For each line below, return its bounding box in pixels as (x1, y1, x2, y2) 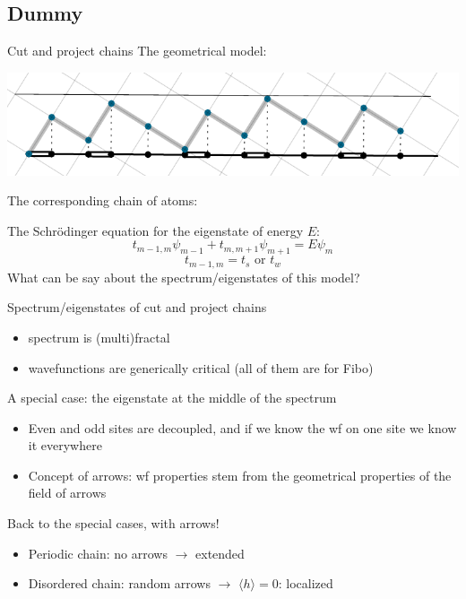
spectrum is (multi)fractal (28, 327, 170, 346)
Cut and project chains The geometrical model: (7, 41, 267, 60)
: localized (278, 574, 333, 593)
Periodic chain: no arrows (28, 543, 168, 562)
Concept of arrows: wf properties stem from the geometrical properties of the (28, 465, 452, 484)
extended (195, 543, 245, 562)
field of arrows (28, 483, 107, 502)
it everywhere (28, 436, 102, 455)
